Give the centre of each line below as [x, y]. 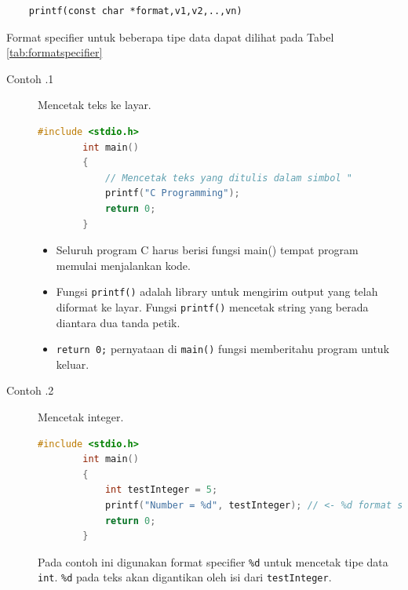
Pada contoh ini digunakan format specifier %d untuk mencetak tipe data [213, 561]
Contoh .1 [30, 78]
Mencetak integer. [81, 417]
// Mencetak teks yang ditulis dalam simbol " [228, 178]
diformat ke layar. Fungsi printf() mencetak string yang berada [212, 306]
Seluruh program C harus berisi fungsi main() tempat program [207, 250]
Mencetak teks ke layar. [95, 105]
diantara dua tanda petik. [118, 322]
